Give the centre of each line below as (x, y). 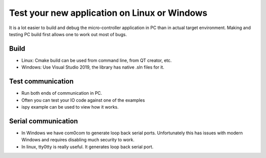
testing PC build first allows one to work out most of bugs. (68, 34)
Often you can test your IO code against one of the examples (83, 100)
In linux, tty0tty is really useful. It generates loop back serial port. (87, 147)
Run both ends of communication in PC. (62, 93)
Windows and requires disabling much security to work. (78, 140)
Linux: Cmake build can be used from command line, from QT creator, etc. (97, 60)
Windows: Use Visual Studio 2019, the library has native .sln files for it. (93, 67)
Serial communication (44, 121)
